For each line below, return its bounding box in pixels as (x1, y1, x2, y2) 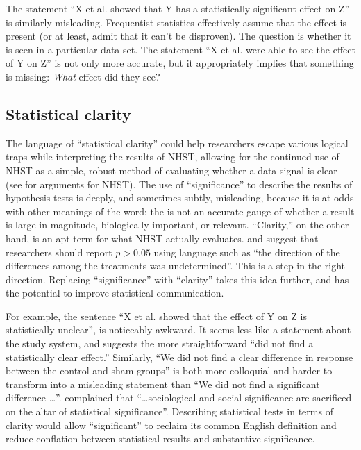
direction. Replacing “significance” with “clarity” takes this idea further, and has (6, 272, 349, 286)
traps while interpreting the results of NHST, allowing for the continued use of (6, 149, 339, 164)
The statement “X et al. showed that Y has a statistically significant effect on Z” (6, 1, 350, 15)
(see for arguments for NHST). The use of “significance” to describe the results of (6, 176, 353, 191)
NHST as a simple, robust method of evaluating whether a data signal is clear (6, 162, 337, 177)
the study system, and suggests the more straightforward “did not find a (6, 336, 314, 351)
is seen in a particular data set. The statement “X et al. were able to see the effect (6, 42, 355, 56)
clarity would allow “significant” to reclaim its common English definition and (6, 417, 337, 432)
